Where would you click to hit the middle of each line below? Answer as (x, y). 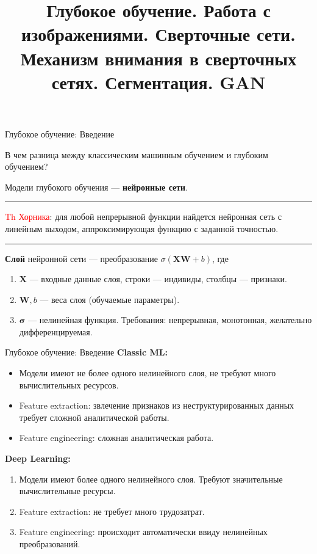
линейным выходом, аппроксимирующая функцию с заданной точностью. (142, 228)
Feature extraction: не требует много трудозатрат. (112, 511)
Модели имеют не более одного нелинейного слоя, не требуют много (148, 373)
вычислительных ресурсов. (69, 385)
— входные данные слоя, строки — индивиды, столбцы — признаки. (158, 279)
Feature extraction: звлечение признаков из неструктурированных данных (157, 405)
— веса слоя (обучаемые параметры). (110, 299)
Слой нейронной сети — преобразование (81, 258)
